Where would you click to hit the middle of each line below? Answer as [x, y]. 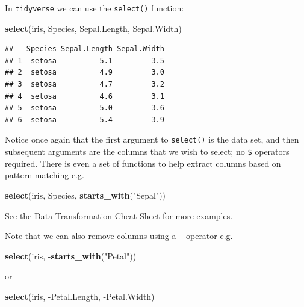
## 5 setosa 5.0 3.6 [85, 108]
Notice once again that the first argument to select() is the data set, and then [152, 139]
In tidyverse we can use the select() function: [95, 8]
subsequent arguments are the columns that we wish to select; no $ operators [147, 151]
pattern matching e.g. [45, 175]
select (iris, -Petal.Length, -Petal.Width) [80, 296]
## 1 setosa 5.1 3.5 [85, 60]
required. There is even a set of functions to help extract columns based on [143, 163]
